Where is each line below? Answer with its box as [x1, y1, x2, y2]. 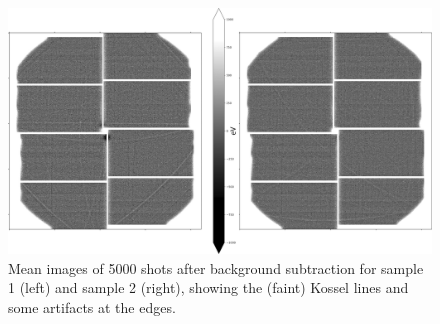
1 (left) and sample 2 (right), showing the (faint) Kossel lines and [8, 277, 409, 298]
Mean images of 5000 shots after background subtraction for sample [8, 257, 424, 278]
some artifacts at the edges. [8, 296, 176, 317]
